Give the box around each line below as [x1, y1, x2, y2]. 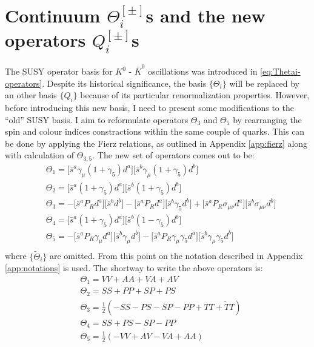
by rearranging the [233, 113, 302, 126]
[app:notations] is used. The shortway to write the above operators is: [5, 261, 263, 274]
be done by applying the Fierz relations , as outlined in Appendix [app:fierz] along [5, 136, 308, 149]
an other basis [5, 89, 57, 101]
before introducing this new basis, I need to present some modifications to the [5, 101, 294, 114]
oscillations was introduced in [148, 65, 258, 78]
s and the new [145, 3, 266, 28]
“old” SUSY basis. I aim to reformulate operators [5, 113, 189, 126]
